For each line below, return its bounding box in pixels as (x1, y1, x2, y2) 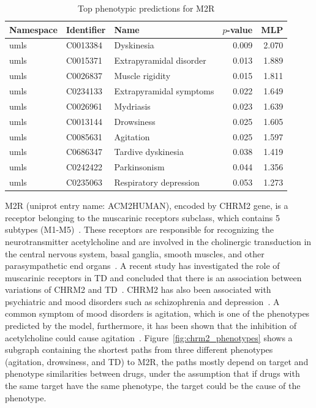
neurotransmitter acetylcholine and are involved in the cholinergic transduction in (5, 235, 312, 247)
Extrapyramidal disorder (114, 54, 206, 67)
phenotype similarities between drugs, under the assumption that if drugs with (5, 367, 300, 380)
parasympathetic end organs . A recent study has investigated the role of (5, 259, 280, 272)
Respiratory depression (114, 176, 200, 189)
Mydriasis (114, 99, 151, 112)
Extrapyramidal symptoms (114, 84, 214, 97)
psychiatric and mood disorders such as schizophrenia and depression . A (5, 295, 280, 308)
